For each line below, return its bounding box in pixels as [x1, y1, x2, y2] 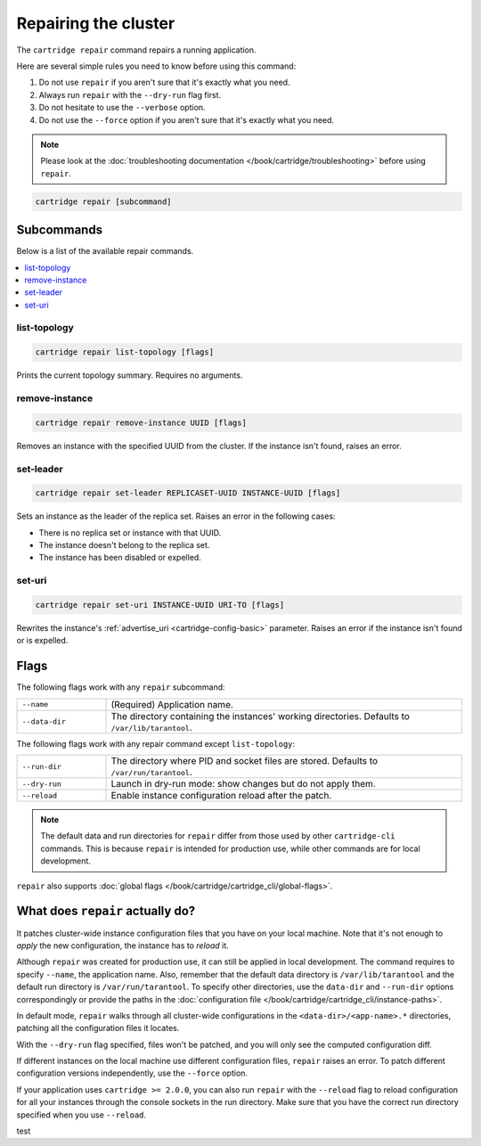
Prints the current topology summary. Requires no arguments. [16, 370, 243, 381]
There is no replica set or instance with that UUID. [38, 527, 222, 538]
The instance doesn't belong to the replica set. [38, 540, 210, 551]
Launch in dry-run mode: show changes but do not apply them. [110, 778, 376, 790]
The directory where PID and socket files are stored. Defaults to [110, 755, 379, 767]
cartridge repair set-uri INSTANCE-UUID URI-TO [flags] [35, 600, 285, 610]
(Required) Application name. [110, 698, 233, 710]
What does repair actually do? [16, 904, 196, 919]
